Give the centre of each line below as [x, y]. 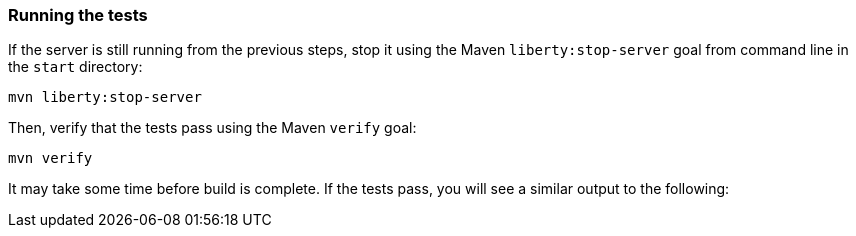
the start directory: [75, 67]
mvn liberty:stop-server [105, 97]
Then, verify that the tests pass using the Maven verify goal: [212, 128]
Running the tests [78, 15]
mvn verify [50, 158]
